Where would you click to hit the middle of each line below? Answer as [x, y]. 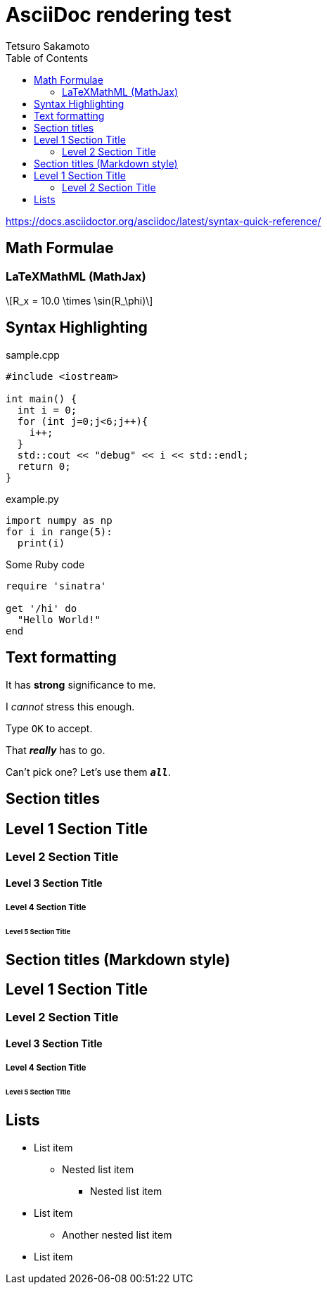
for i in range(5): [59, 531]
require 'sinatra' [56, 586]
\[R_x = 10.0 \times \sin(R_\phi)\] [79, 300]
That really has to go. [56, 750]
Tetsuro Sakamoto [48, 46]
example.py [32, 499]
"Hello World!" [59, 619]
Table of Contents [47, 58]
